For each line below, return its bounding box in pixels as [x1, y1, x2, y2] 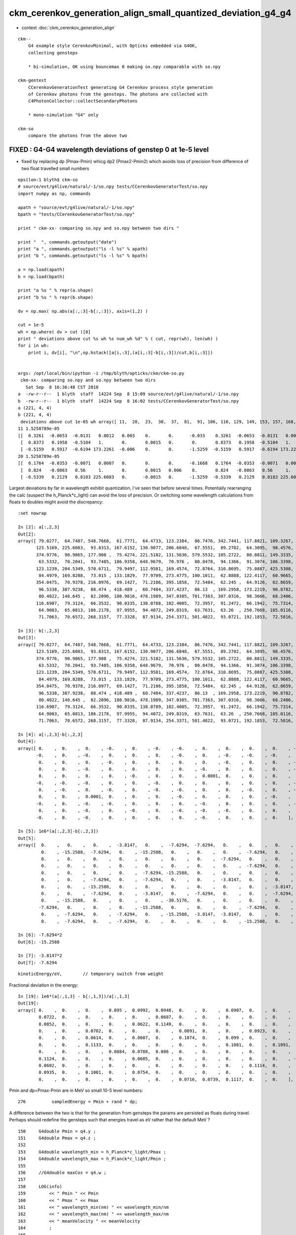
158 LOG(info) [18, 1184, 63, 1189]
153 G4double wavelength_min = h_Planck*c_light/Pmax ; [18, 1149, 166, 1154]
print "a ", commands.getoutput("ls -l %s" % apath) [18, 246, 148, 251]
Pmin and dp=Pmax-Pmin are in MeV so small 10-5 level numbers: [9, 1087, 143, 1094]
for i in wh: [18, 343, 49, 348]
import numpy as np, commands [18, 191, 91, 196]
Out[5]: [18, 835, 37, 841]
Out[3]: [18, 635, 37, 641]
